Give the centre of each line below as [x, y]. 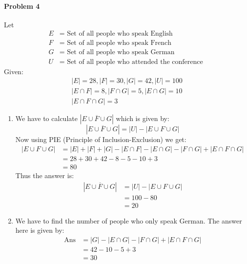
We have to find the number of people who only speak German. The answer [129, 220]
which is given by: [143, 118]
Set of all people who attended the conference [135, 62]
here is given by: [40, 230]
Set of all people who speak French [119, 43]
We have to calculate [46, 118]
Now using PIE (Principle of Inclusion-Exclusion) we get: [101, 139]
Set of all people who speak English [120, 34]
